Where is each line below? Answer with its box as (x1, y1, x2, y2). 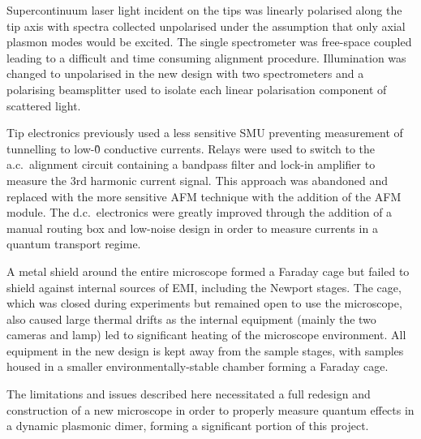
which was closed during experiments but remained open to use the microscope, (6, 295, 402, 312)
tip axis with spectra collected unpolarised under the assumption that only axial (6, 17, 406, 34)
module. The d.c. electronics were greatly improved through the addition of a (6, 204, 393, 221)
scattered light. (6, 97, 81, 114)
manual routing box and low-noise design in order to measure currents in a (6, 219, 378, 236)
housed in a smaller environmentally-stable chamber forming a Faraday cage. (6, 358, 389, 375)
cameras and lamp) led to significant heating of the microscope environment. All (6, 326, 406, 343)
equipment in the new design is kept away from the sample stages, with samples (6, 342, 404, 359)
